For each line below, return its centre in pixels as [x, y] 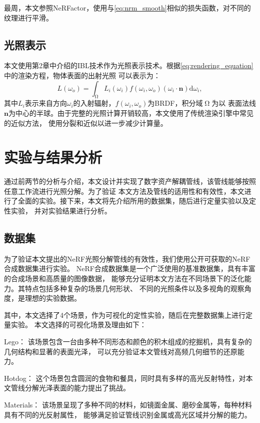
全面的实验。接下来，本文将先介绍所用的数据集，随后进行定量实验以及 [133, 201]
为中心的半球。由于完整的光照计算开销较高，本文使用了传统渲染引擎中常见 [131, 113]
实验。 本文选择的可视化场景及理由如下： [78, 325]
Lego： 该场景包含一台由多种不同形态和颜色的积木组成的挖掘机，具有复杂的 [128, 342]
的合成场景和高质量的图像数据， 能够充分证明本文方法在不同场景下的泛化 [124, 278]
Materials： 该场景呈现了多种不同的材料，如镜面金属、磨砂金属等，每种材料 [128, 404]
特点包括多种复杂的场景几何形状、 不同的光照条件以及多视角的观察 [134, 288]
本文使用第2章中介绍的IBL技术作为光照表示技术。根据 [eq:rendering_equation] [129, 65]
